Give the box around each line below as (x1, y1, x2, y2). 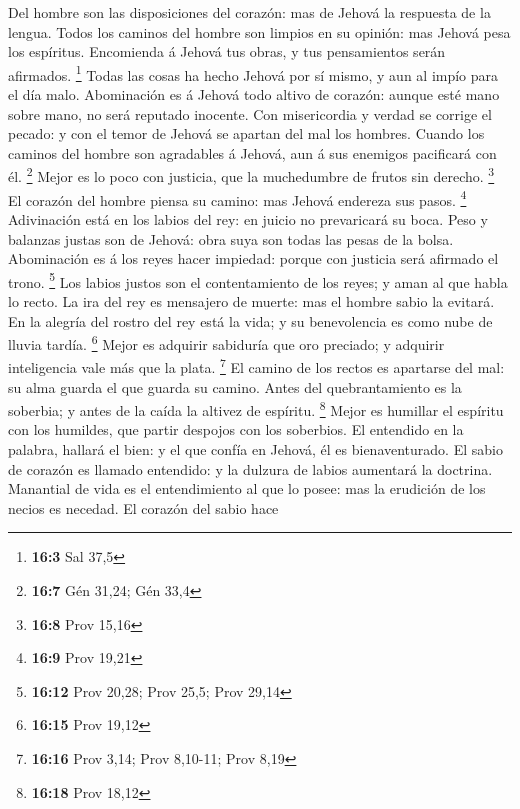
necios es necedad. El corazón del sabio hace (8, 497, 279, 518)
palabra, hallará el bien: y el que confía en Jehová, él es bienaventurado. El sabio (8, 439, 503, 460)
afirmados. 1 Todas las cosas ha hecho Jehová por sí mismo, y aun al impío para (8, 61, 499, 85)
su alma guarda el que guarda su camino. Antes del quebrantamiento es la (8, 376, 462, 397)
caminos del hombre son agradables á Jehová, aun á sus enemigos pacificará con (8, 142, 497, 163)
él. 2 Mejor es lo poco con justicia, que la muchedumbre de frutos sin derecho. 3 (8, 163, 495, 187)
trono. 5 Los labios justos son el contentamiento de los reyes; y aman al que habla (8, 268, 508, 292)
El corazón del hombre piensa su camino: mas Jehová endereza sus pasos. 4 (8, 186, 467, 210)
